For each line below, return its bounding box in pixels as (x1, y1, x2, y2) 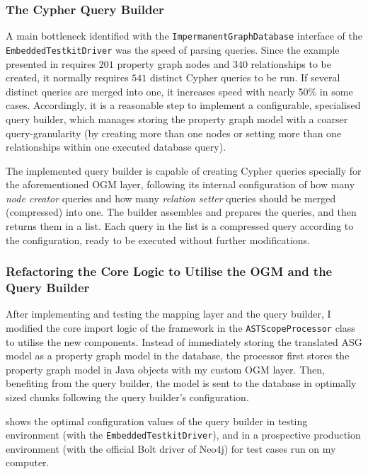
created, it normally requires (6, 70, 129, 85)
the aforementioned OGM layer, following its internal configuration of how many (6, 177, 355, 192)
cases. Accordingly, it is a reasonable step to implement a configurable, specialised (6, 98, 361, 112)
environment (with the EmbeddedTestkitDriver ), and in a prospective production (6, 427, 361, 442)
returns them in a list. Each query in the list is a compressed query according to (6, 219, 354, 233)
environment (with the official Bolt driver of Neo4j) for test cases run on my (6, 441, 336, 456)
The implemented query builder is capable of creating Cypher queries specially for (6, 163, 362, 178)
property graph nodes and (117, 56, 230, 71)
